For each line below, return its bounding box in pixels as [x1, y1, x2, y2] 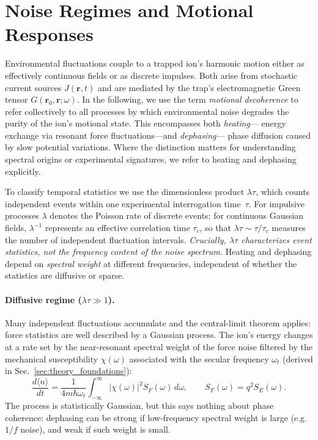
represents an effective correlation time [45, 221, 190, 234]
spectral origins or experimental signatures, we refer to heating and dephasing [5, 153, 297, 166]
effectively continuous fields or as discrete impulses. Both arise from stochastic [5, 68, 298, 81]
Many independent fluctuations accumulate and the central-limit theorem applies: [5, 316, 311, 329]
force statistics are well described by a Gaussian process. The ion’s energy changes [5, 328, 313, 341]
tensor [5, 93, 28, 106]
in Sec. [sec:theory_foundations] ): [5, 364, 132, 377]
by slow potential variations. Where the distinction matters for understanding [5, 141, 296, 153]
